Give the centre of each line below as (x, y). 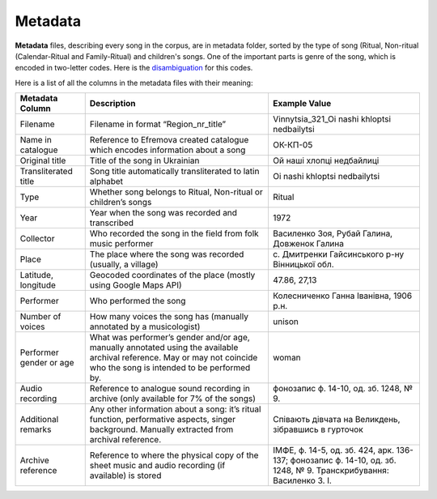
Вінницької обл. (303, 265)
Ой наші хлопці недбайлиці (326, 160)
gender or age (47, 363)
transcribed (111, 223)
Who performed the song (138, 301)
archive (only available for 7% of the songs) (173, 399)
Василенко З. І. (302, 480)
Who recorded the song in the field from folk (174, 233)
